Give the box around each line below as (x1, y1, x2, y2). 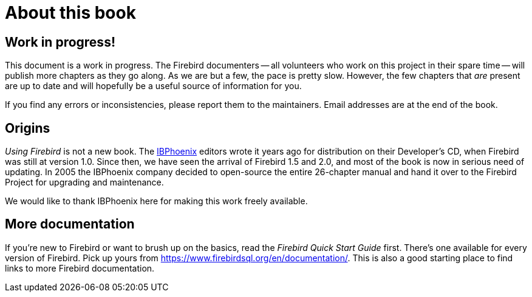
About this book (5, 2, 136, 23)
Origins (5, 120, 50, 136)
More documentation (5, 216, 135, 232)
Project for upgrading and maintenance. (5, 177, 164, 188)
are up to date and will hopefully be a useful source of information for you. (5, 81, 302, 92)
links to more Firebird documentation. (5, 262, 155, 273)
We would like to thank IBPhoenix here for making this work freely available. (5, 196, 308, 207)
